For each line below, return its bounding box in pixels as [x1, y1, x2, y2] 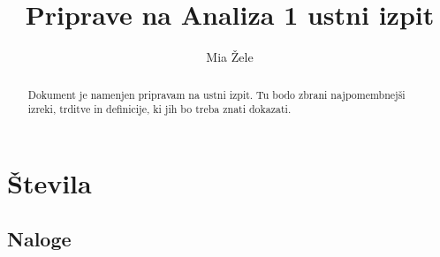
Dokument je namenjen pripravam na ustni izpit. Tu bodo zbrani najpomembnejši [27, 87, 406, 102]
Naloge [7, 225, 72, 253]
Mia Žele [206, 48, 254, 66]
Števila [7, 164, 92, 200]
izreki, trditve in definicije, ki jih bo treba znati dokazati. [27, 102, 292, 117]
